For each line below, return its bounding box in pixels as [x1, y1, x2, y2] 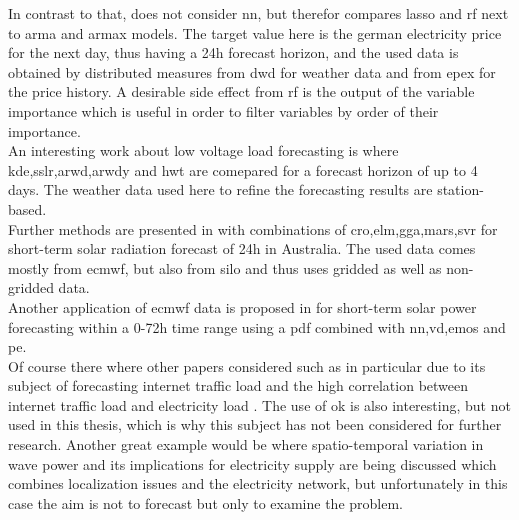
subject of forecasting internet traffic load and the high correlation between [8, 375, 469, 396]
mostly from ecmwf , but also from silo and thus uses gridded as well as [8, 257, 442, 278]
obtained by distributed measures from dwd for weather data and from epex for [8, 61, 496, 82]
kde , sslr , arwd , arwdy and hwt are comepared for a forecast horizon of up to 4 [8, 159, 478, 180]
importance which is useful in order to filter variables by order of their [8, 100, 439, 121]
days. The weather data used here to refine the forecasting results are [8, 179, 433, 200]
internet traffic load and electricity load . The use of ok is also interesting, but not [8, 394, 511, 415]
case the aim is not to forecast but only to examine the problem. [8, 492, 403, 513]
